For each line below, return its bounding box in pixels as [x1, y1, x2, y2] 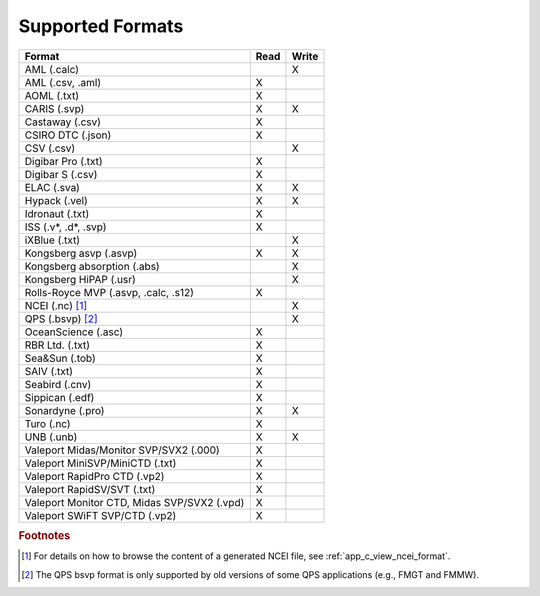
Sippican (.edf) [24, 390, 95, 404]
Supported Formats [18, 15, 184, 37]
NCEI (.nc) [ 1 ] [24, 298, 88, 312]
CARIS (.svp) [24, 101, 85, 115]
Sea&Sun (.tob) [24, 351, 97, 365]
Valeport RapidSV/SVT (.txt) [24, 482, 156, 496]
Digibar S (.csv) [24, 167, 98, 181]
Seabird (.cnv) [24, 377, 92, 391]
